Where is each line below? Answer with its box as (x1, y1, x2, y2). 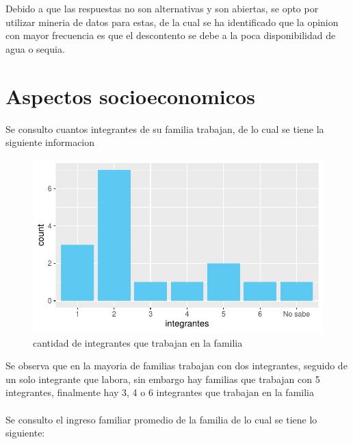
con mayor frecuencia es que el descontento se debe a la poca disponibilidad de (5, 28, 336, 42)
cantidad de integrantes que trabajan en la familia (33, 335, 243, 349)
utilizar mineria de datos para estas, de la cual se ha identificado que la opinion (5, 14, 339, 29)
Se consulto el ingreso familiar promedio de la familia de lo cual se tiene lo (5, 412, 317, 426)
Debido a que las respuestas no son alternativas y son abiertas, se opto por (5, 1, 319, 15)
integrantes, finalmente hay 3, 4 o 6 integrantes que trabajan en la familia (5, 385, 314, 399)
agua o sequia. (5, 41, 65, 56)
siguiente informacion (5, 135, 95, 149)
